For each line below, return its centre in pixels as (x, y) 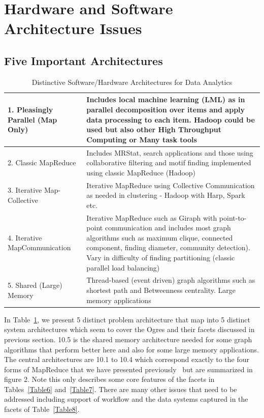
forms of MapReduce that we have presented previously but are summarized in (128, 369)
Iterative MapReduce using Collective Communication (171, 185)
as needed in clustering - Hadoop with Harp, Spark (166, 195)
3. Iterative (25, 190)
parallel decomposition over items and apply (166, 109)
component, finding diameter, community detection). (168, 247)
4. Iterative (25, 237)
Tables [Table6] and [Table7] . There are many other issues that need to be (121, 389)
